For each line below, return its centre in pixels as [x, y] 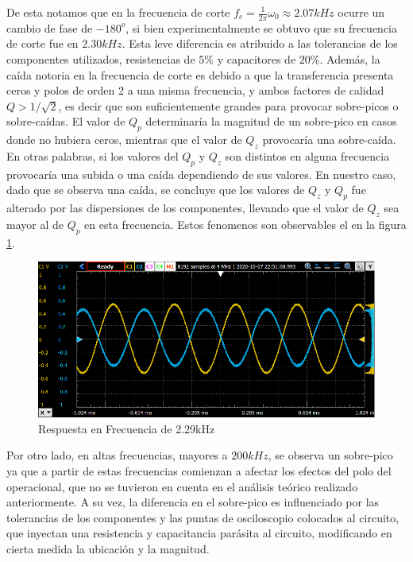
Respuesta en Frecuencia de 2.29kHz [127, 428]
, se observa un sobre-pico [330, 455]
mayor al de [35, 224]
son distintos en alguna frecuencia [307, 155]
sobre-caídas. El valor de [66, 121]
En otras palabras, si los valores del [93, 155]
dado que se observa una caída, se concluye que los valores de [156, 190]
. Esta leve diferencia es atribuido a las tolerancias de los [260, 43]
